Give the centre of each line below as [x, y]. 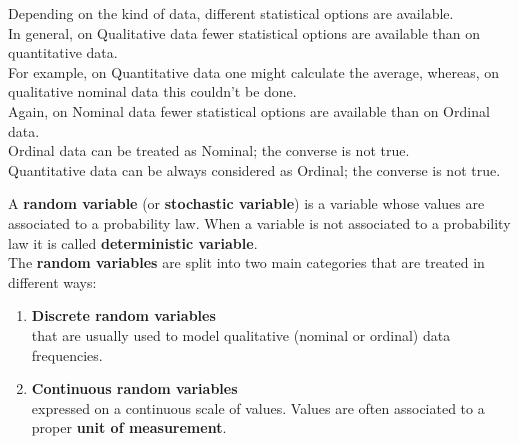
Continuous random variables [134, 388]
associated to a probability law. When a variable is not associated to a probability [259, 222]
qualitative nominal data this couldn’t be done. [152, 91]
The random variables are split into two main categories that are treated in [246, 262]
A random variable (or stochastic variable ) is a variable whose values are [246, 203]
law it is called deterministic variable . [133, 242]
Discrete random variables [123, 315]
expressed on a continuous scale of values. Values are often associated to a [258, 407]
